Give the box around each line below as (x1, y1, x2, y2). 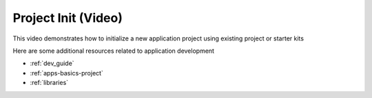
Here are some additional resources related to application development (12, 47, 215, 55)
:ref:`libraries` (30, 79, 69, 87)
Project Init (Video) (12, 10, 123, 25)
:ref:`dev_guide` (30, 59, 75, 68)
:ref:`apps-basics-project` (30, 69, 103, 77)
